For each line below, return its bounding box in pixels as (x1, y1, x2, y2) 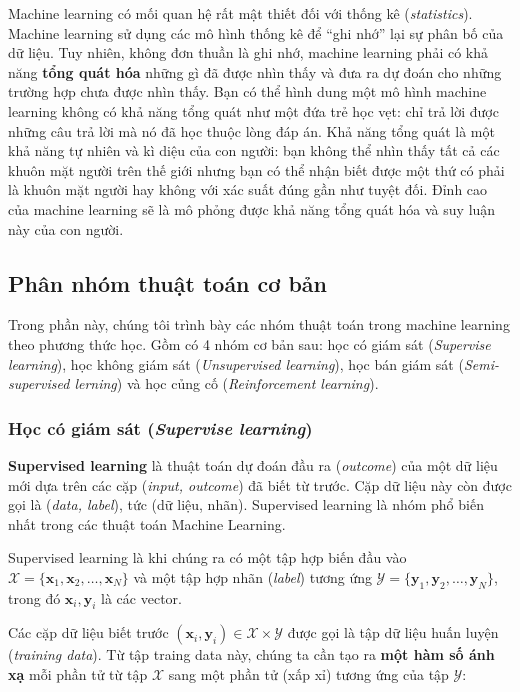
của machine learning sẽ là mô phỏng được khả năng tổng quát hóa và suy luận (8, 198, 496, 219)
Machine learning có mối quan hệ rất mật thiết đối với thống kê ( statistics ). (8, 3, 473, 23)
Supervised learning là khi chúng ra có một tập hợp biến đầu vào (8, 547, 407, 568)
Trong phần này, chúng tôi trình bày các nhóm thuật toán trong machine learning (8, 314, 510, 335)
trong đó (8, 587, 61, 608)
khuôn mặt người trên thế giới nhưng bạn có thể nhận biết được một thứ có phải (8, 159, 505, 180)
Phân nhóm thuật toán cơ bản (8, 267, 328, 298)
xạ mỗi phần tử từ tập (8, 664, 148, 685)
